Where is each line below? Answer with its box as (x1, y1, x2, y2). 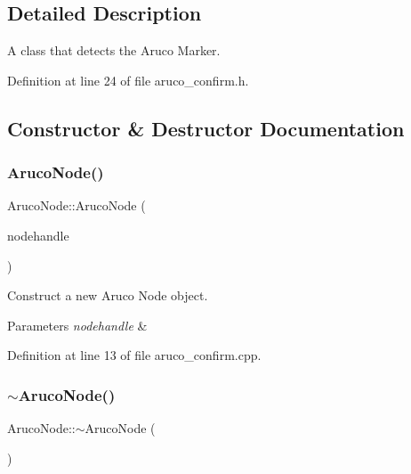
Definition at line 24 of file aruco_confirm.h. (7, 70, 249, 89)
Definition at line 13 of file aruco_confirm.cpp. (7, 346, 262, 364)
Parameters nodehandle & (7, 315, 148, 334)
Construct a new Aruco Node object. (7, 286, 208, 305)
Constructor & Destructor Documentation (7, 114, 405, 142)
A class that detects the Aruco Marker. (7, 41, 221, 60)
